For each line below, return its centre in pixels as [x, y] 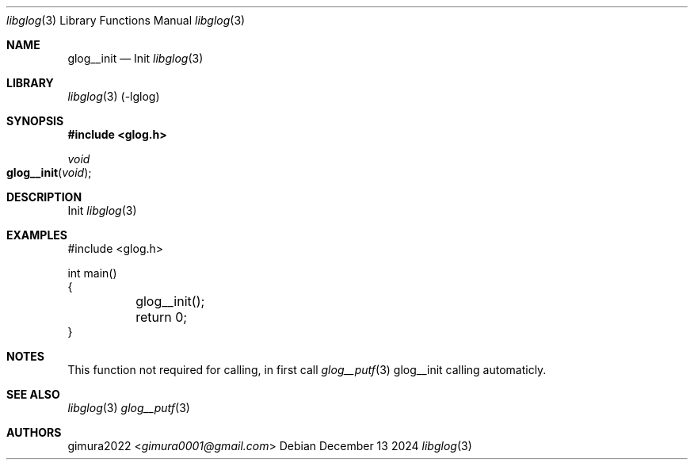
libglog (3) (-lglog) [114, 96]
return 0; [162, 317]
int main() [92, 273]
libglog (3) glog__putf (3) [129, 408]
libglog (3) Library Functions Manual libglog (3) [126, 20]
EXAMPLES [37, 235]
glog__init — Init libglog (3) [135, 58]
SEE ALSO [33, 394]
